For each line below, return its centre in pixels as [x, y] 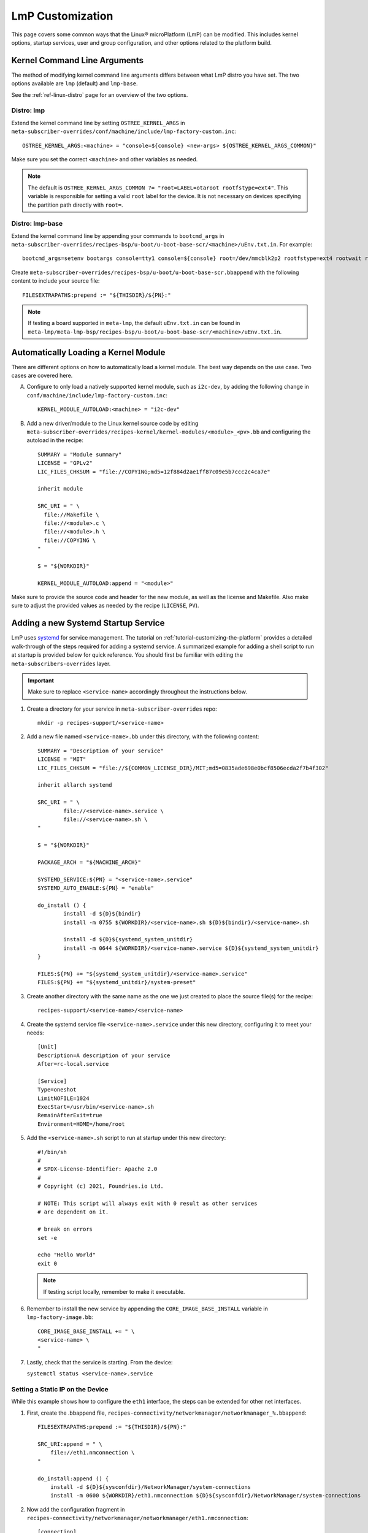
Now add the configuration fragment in [76, 1509]
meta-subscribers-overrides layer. [61, 663]
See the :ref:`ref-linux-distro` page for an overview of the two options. [100, 94]
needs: [35, 1033]
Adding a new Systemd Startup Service [88, 623]
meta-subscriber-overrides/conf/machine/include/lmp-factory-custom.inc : [124, 131]
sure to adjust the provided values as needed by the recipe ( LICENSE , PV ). [105, 606]
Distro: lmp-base [37, 224]
